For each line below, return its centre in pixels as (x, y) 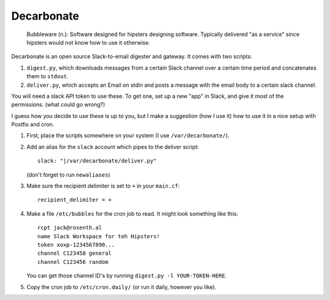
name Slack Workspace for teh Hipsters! (99, 236)
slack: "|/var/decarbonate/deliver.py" (97, 161)
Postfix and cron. (33, 125)
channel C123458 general (75, 253)
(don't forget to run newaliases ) (68, 175)
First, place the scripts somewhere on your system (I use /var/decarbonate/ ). (128, 136)
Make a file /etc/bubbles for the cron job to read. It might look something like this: (132, 213)
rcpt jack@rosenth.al (70, 228)
